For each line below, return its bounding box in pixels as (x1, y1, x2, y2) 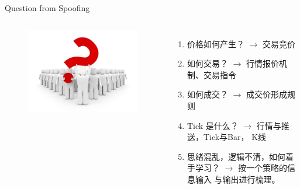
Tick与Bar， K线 (203, 131, 267, 143)
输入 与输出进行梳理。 (195, 173, 280, 185)
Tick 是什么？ (187, 119, 239, 131)
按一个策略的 (237, 162, 287, 174)
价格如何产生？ (187, 37, 244, 50)
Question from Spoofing (5, 2, 90, 13)
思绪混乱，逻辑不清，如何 (187, 150, 285, 162)
